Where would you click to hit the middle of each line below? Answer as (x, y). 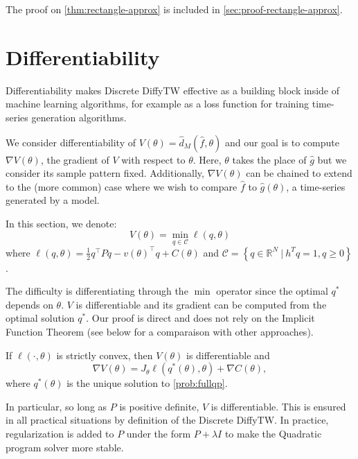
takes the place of (269, 159)
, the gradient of (75, 159)
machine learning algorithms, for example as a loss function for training (158, 104)
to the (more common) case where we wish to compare (122, 186)
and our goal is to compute (282, 142)
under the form (159, 434)
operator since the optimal (272, 291)
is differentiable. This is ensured (278, 406)
